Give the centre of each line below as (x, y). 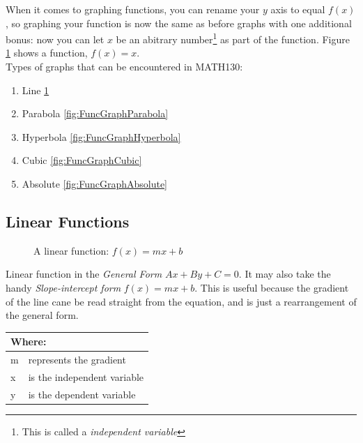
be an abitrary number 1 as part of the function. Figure (233, 38)
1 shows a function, (47, 53)
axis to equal (298, 9)
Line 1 (36, 90)
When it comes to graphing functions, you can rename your (133, 9)
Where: (29, 341)
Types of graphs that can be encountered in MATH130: (124, 67)
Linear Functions (68, 221)
